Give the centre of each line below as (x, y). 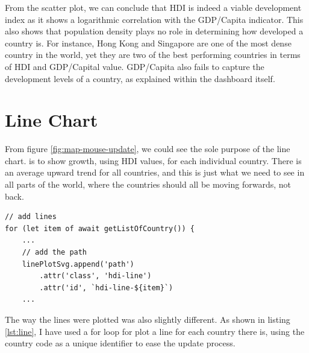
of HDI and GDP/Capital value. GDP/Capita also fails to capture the (135, 66)
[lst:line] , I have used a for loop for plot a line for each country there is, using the (155, 331)
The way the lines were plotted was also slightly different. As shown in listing (148, 319)
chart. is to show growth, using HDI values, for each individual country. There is (153, 160)
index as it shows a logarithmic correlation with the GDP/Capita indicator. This (154, 19)
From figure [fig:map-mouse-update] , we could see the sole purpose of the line (148, 149)
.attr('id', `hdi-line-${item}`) (106, 288)
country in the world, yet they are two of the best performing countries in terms (153, 55)
